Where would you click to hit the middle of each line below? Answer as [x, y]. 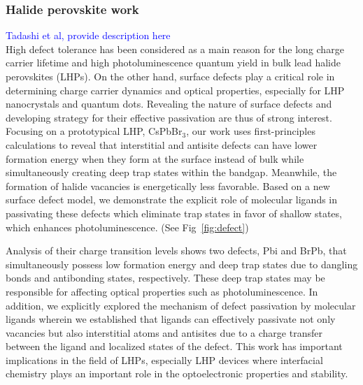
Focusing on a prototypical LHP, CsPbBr [94, 131]
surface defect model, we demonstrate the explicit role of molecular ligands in [172, 199]
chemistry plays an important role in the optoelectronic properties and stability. [177, 373]
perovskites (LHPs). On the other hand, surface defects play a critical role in [170, 76]
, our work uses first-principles [251, 131]
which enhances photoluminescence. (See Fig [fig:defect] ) [127, 227]
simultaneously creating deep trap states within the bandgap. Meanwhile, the [171, 172]
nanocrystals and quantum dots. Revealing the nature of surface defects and [169, 104]
